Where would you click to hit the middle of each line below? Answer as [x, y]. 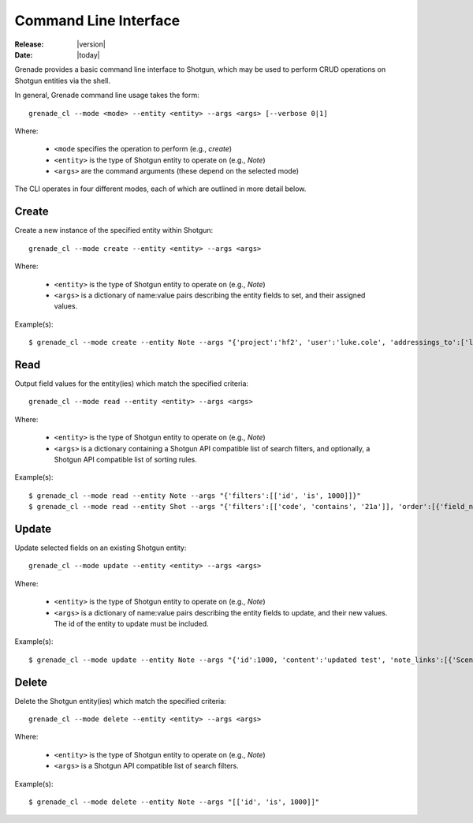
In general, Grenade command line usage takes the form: [107, 95]
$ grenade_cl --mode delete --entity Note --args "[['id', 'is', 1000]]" [174, 802]
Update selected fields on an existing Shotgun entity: [101, 548]
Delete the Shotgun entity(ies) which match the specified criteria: [120, 701]
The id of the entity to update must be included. [131, 623]
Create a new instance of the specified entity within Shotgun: [114, 230]
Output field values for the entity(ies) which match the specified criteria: [131, 383]
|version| [91, 44]
